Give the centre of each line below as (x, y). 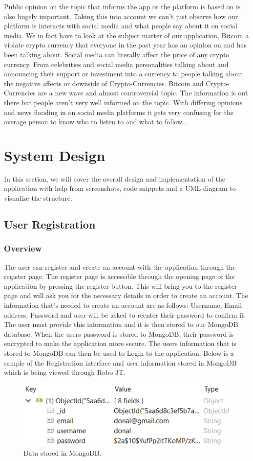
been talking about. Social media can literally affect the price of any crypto (117, 54)
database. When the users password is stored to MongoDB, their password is (119, 334)
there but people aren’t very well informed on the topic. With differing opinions (123, 102)
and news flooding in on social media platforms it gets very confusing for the (119, 112)
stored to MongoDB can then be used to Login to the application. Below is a (119, 353)
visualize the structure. (38, 198)
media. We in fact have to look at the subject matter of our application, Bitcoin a (126, 35)
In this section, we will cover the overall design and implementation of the (115, 178)
